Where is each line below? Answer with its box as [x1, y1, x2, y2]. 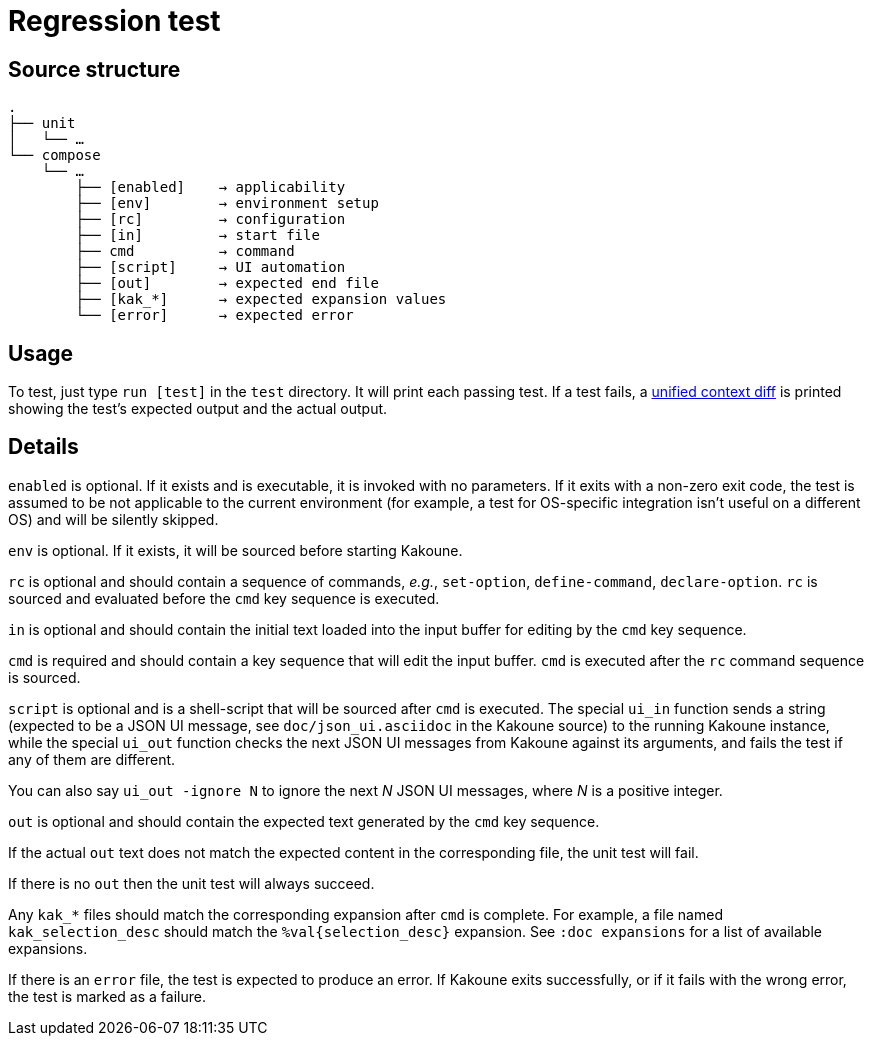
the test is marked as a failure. [8, 987, 206, 1005]
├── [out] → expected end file [75, 275, 379, 292]
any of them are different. [8, 750, 176, 768]
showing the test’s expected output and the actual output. [8, 400, 388, 418]
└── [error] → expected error [75, 307, 354, 324]
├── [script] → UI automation [75, 259, 346, 276]
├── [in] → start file [75, 227, 320, 244]
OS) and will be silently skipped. [8, 510, 219, 528]
